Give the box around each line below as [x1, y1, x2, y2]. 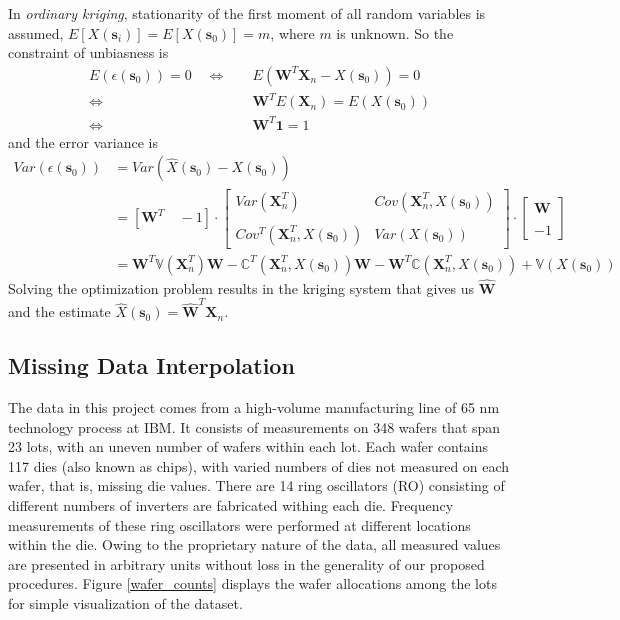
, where [270, 22, 315, 43]
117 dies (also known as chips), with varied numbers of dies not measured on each [8, 455, 510, 476]
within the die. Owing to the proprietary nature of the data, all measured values [8, 534, 501, 555]
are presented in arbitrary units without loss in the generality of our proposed [8, 553, 485, 574]
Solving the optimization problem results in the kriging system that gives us [8, 277, 475, 298]
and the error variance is [8, 131, 158, 152]
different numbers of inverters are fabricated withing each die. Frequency [8, 494, 454, 515]
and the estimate [8, 301, 111, 322]
